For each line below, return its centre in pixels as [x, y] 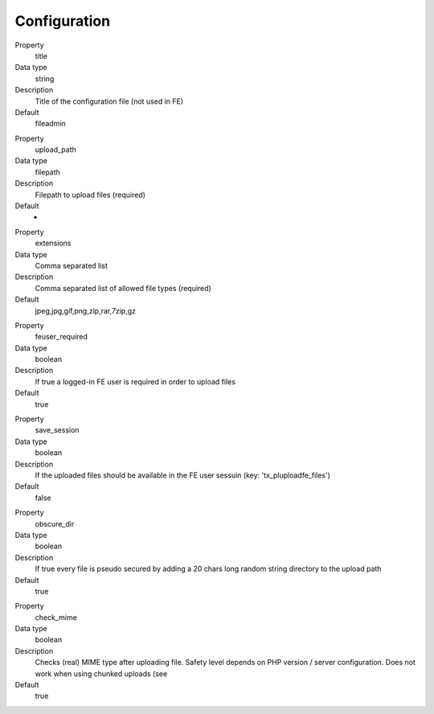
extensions [53, 243]
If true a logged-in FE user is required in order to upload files [135, 381]
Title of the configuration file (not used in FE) [109, 101]
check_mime [56, 617]
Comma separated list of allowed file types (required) [123, 288]
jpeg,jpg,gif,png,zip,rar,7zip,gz [86, 310]
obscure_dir [55, 523]
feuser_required [61, 337]
